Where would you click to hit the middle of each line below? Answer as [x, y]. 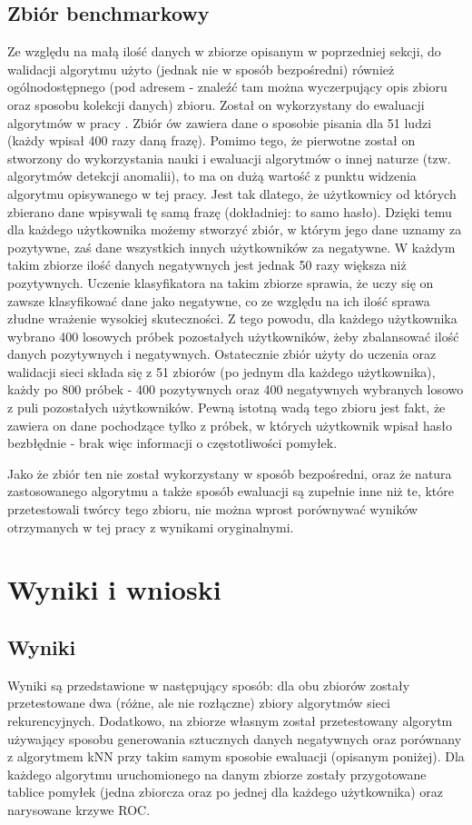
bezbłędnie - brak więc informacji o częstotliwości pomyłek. [172, 443]
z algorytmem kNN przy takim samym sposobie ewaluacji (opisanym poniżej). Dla [236, 756]
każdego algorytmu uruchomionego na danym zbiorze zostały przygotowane [217, 774]
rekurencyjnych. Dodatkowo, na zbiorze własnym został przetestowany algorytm [230, 721]
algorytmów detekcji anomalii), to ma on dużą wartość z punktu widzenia [212, 176]
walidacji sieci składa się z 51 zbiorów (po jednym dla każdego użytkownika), [221, 371]
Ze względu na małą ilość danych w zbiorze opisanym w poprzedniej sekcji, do [224, 51]
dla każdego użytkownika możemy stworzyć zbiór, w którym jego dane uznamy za [235, 229]
